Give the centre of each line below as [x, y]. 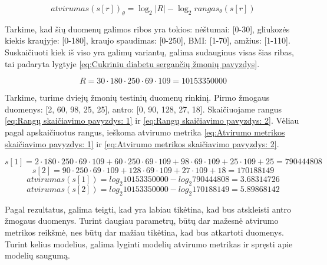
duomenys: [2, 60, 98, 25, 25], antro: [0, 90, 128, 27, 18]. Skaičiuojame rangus [143, 109]
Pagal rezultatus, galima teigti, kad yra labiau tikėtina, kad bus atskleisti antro [148, 209]
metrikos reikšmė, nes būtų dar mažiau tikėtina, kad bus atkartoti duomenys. [144, 232]
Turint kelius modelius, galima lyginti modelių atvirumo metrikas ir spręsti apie [149, 244]
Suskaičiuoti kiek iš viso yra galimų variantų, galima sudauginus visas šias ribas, [149, 52]
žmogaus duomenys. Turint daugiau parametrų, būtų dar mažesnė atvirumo [142, 221]
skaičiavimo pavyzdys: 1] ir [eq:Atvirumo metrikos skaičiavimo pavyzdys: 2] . [142, 143]
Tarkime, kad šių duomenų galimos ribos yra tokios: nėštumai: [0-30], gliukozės [147, 29]
